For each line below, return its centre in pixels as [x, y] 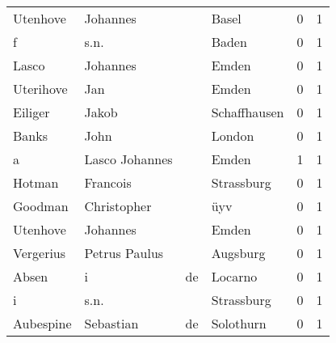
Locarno [234, 276]
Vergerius [40, 253]
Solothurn [239, 323]
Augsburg [238, 253]
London [233, 136]
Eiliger [31, 112]
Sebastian [111, 323]
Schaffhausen [248, 112]
